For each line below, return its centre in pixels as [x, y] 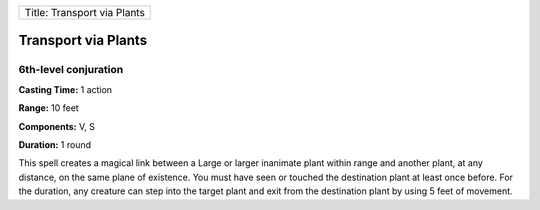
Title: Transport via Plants [84, 12]
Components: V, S [56, 126]
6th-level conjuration [71, 70]
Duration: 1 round [55, 144]
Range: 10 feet [48, 108]
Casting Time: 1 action [65, 89]
